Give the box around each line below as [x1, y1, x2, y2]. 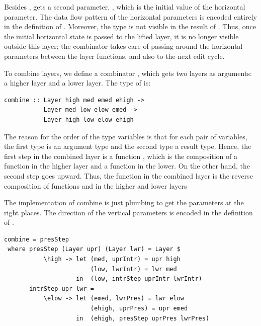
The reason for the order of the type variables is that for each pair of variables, [4, 131, 247, 141]
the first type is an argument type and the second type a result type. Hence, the [4, 141, 251, 151]
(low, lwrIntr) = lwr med [90, 265, 177, 273]
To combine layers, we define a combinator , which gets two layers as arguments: [4, 67, 252, 78]
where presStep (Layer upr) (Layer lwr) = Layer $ [8, 246, 181, 253]
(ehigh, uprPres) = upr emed [90, 305, 188, 312]
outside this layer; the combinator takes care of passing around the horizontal [4, 41, 243, 51]
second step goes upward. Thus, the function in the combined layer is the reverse [4, 170, 253, 181]
